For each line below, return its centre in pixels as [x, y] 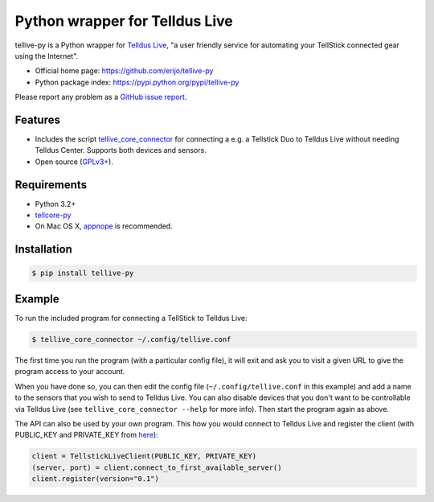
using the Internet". [47, 56]
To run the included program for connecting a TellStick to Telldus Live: [131, 318]
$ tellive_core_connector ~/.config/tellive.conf [131, 339]
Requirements [51, 185]
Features [37, 119]
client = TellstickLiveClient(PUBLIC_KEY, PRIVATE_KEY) [144, 456]
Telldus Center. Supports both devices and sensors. [121, 150]
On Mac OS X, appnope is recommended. [104, 226]
